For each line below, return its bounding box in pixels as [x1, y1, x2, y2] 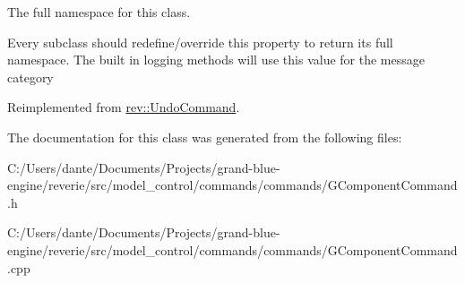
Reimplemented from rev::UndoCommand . [7, 98, 240, 116]
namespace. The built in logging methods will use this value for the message [7, 50, 425, 69]
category [7, 67, 54, 86]
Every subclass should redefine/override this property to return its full [7, 32, 393, 51]
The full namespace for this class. [7, 3, 191, 21]
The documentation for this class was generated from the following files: [7, 127, 402, 146]
